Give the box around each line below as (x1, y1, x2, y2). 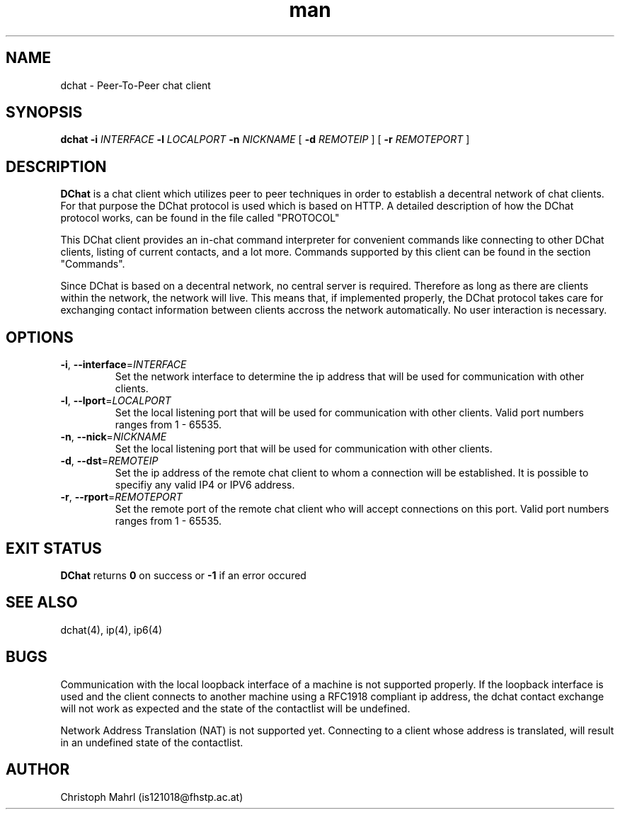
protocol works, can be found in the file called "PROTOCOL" (60, 212, 340, 224)
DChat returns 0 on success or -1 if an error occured (60, 569, 306, 581)
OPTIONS (6, 328, 74, 346)
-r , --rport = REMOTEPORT (60, 491, 183, 503)
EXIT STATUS (6, 539, 102, 557)
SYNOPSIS (6, 103, 83, 122)
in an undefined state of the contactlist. (60, 736, 243, 748)
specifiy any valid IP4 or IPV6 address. (115, 479, 295, 491)
